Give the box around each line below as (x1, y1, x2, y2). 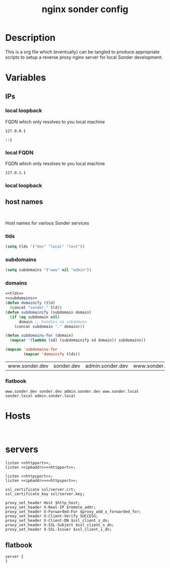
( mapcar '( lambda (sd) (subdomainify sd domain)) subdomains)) (10, 338, 146, 343)
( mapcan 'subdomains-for (5, 347, 58, 352)
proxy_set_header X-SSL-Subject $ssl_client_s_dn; (5, 522, 114, 528)
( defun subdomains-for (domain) (5, 333, 73, 338)
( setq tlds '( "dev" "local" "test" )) (5, 244, 85, 249)
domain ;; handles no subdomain (18, 319, 87, 324)
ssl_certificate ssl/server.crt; (5, 487, 76, 492)
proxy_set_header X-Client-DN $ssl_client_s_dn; (5, 518, 110, 523)
